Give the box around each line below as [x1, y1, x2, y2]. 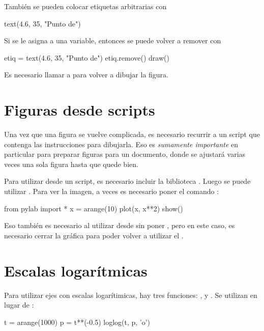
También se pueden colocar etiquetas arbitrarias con [4, 1, 167, 11]
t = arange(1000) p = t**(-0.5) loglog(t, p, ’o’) [4, 316, 151, 327]
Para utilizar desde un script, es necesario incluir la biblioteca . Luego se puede [4, 176, 251, 186]
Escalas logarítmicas [4, 260, 148, 281]
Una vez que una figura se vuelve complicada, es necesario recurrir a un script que [4, 129, 260, 140]
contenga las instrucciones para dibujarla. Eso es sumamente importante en [4, 139, 239, 149]
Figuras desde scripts [4, 99, 155, 120]
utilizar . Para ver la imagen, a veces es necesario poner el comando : [4, 186, 219, 197]
